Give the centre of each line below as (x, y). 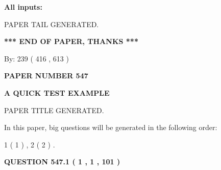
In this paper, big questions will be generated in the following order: (111, 127)
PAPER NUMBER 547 (46, 76)
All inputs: (23, 7)
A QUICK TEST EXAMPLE (57, 92)
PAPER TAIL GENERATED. (52, 24)
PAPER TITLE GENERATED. (54, 110)
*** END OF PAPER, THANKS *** (71, 41)
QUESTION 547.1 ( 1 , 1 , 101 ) (62, 162)
